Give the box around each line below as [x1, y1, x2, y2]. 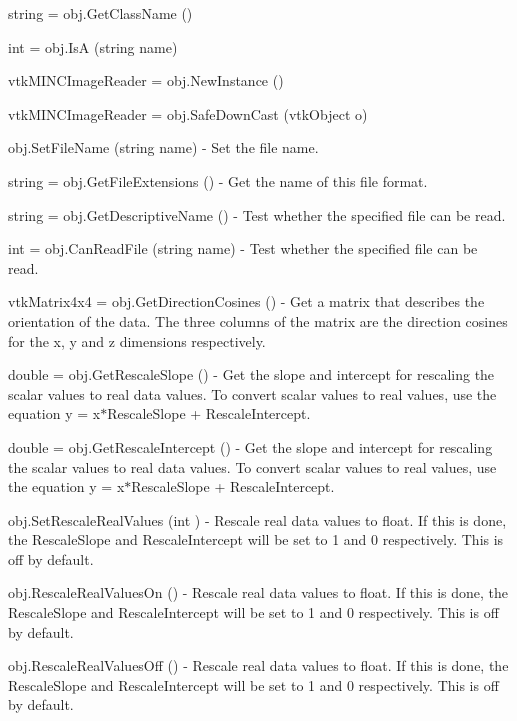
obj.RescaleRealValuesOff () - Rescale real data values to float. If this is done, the [8, 655, 509, 676]
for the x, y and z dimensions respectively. [8, 330, 266, 351]
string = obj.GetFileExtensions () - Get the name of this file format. [8, 170, 428, 191]
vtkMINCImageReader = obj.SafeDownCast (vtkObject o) [8, 103, 368, 124]
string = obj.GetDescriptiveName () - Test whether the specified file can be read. [8, 204, 506, 225]
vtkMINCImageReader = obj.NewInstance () [8, 70, 284, 91]
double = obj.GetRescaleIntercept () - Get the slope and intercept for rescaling [8, 436, 493, 457]
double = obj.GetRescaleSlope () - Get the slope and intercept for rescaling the [8, 364, 495, 385]
